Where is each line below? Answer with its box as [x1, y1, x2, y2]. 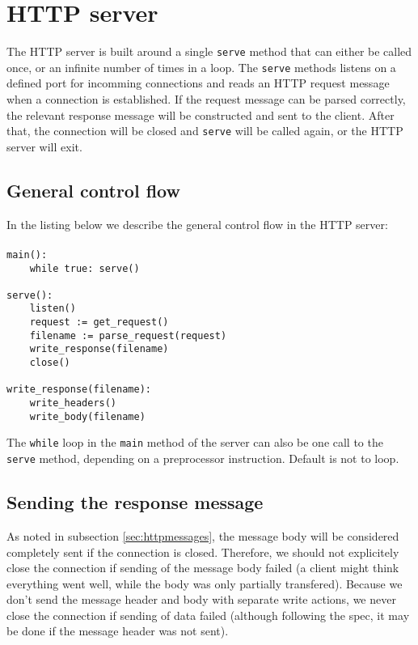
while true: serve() [29, 262, 140, 274]
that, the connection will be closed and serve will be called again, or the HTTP [6, 122, 403, 139]
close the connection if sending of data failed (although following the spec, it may [6, 606, 410, 623]
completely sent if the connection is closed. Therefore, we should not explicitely [6, 543, 399, 560]
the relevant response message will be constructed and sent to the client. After [6, 106, 395, 123]
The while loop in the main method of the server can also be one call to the [6, 434, 383, 451]
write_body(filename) [29, 410, 146, 422]
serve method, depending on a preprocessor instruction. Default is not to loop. [6, 450, 399, 467]
